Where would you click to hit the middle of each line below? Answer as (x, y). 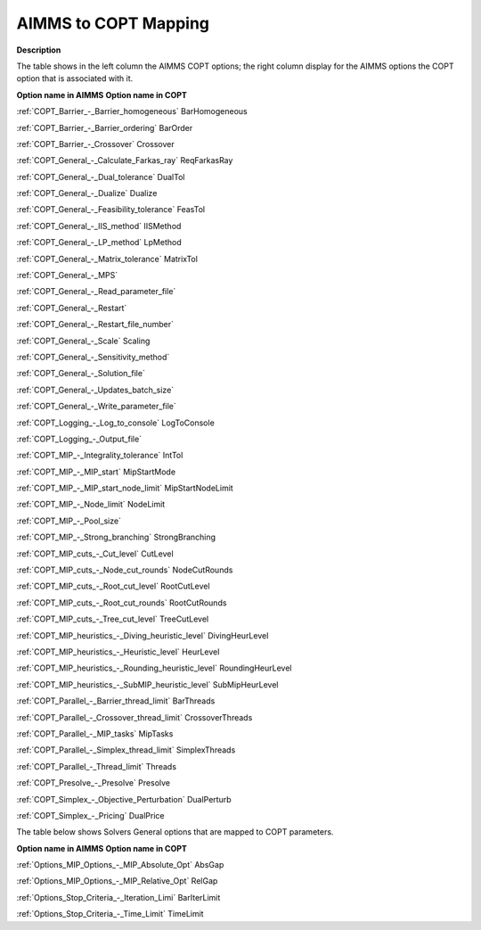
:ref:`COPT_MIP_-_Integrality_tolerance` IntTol (100, 456)
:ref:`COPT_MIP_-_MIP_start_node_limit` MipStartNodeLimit (125, 488)
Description (39, 50)
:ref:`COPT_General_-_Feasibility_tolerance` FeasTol (110, 210)
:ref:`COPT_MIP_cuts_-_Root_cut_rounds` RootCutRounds (122, 603)
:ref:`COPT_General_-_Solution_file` (81, 374)
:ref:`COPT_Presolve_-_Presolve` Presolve (94, 783)
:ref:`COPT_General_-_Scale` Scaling (83, 341)
